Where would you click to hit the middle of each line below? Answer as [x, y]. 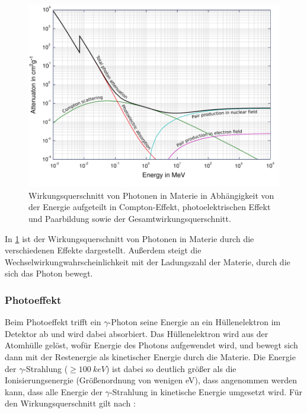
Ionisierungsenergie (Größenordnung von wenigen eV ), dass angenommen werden [151, 380]
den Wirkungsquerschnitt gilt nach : [70, 403]
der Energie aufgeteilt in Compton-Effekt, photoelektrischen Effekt [150, 207]
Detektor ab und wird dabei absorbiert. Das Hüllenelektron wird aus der [137, 333]
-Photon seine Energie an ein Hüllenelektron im [194, 322]
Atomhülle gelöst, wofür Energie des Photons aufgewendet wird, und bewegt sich [151, 345]
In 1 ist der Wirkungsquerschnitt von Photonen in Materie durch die [129, 238]
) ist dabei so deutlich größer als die [171, 368]
